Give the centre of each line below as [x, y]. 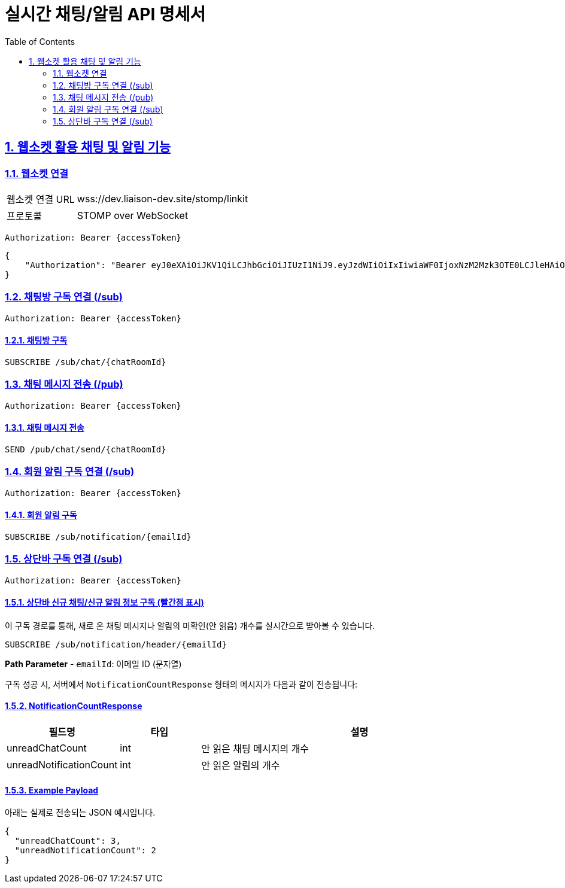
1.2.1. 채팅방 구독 [36, 340]
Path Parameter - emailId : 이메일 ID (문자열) [93, 664]
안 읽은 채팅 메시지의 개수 [255, 749]
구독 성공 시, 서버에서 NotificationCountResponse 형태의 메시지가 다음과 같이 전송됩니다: [181, 684]
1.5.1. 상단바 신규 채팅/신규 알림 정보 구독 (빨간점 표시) [104, 603]
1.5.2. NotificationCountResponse [74, 706]
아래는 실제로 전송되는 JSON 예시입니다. [80, 813]
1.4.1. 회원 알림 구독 [41, 515]
